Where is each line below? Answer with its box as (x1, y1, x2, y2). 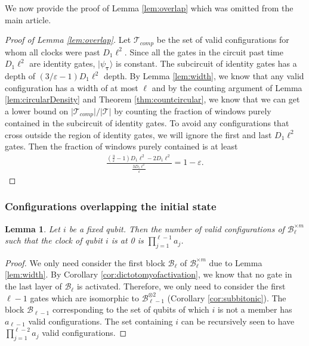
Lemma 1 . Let (5, 222, 60, 235)
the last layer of (5, 280, 62, 292)
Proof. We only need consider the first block (5, 256, 165, 269)
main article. (5, 13, 51, 26)
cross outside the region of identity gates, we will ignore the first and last (5, 128, 272, 141)
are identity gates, (29, 57, 95, 70)
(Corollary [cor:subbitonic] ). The (167, 291, 286, 304)
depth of (5, 70, 35, 82)
